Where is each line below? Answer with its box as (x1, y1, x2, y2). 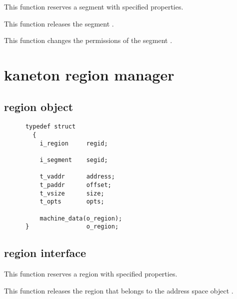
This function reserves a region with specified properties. (4, 268, 177, 279)
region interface (4, 245, 86, 260)
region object (4, 98, 73, 114)
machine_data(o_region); (39, 214, 122, 222)
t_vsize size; (39, 189, 104, 197)
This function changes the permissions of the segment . (4, 35, 172, 45)
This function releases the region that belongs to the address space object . (4, 285, 233, 295)
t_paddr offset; (39, 181, 111, 188)
